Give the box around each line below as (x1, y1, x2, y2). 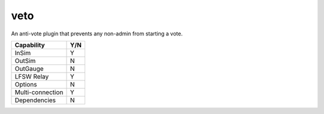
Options (14, 80, 37, 88)
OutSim (14, 56, 36, 65)
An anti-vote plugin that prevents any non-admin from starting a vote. (11, 30, 183, 37)
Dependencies (14, 96, 56, 104)
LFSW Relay (14, 72, 49, 80)
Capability (14, 41, 45, 49)
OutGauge (14, 64, 44, 73)
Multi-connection (14, 88, 64, 96)
